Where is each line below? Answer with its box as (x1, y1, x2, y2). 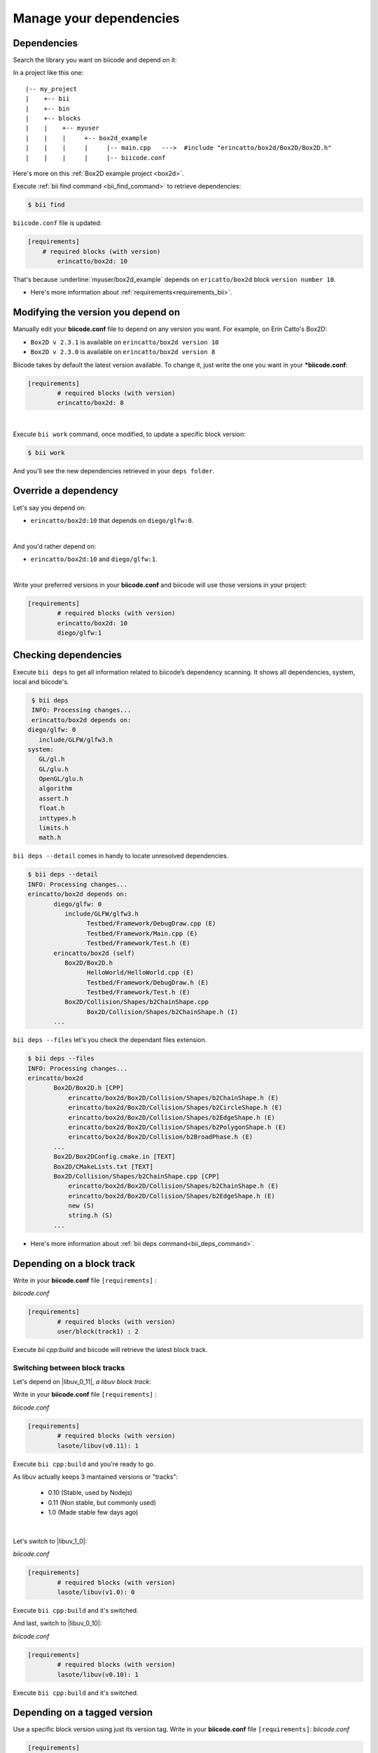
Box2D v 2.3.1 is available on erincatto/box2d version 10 (30, 337, 220, 346)
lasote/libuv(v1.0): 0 (57, 1588, 136, 1597)
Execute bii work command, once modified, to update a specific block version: (13, 430, 246, 438)
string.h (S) (68, 1212, 113, 1219)
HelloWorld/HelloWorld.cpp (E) (86, 968, 194, 977)
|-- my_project (25, 85, 78, 93)
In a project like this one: (13, 69, 84, 77)
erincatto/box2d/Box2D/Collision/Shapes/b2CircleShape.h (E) (68, 1104, 283, 1111)
